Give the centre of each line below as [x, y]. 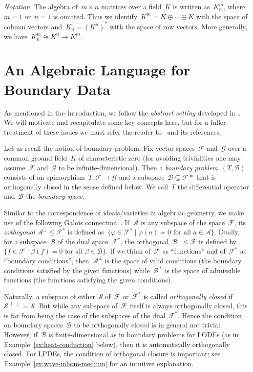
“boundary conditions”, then [47, 260]
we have [16, 36]
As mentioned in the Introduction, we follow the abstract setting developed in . [122, 112]
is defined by [218, 241]
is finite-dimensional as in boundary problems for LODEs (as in [144, 335]
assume [15, 167]
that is [206, 177]
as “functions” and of [194, 251]
